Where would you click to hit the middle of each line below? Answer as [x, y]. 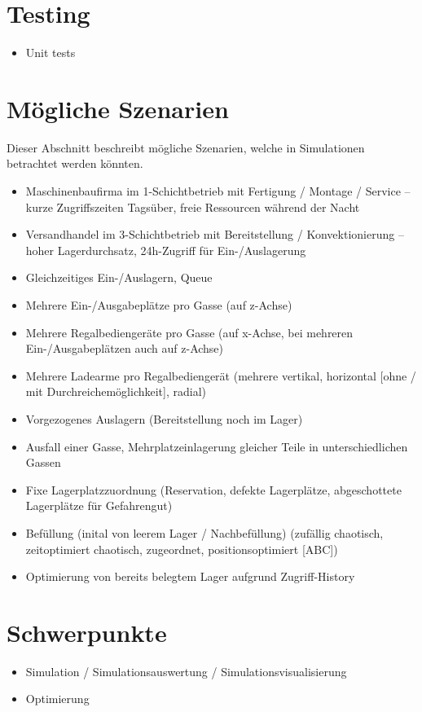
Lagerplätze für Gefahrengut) [99, 505]
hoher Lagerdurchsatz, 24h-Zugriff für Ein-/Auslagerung [166, 250]
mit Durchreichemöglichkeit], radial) [116, 391]
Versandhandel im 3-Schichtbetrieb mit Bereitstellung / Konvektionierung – [215, 234]
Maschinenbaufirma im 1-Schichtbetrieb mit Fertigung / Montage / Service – [218, 191]
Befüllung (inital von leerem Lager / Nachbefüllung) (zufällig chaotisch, [204, 532]
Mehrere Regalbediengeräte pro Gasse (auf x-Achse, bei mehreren [189, 332]
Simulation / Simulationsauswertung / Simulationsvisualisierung [186, 671]
